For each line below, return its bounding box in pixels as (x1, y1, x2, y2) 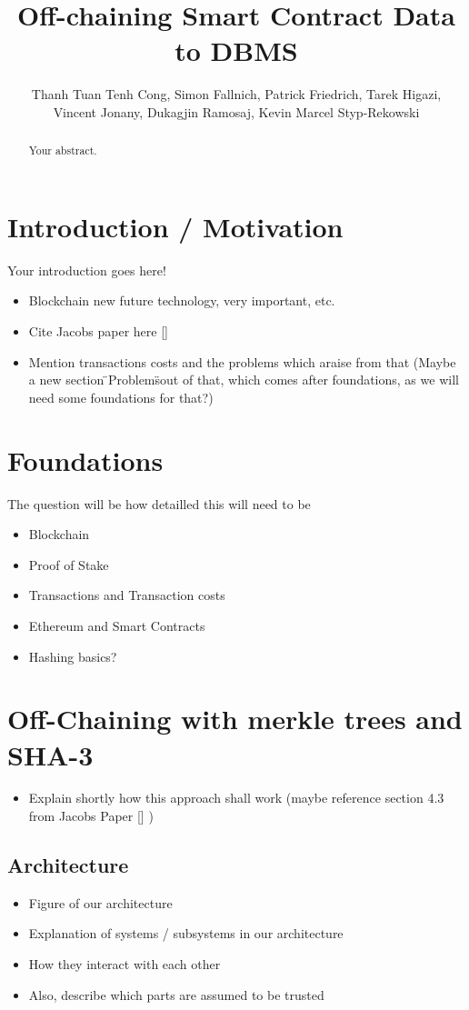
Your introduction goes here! (7, 260, 166, 279)
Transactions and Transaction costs (28, 585, 225, 605)
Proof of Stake (28, 555, 109, 574)
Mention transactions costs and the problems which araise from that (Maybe (28, 352, 456, 371)
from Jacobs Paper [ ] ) (28, 806, 154, 825)
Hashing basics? (28, 646, 117, 665)
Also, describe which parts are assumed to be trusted (28, 985, 324, 1004)
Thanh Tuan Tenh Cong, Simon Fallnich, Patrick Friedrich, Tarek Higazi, (31, 85, 442, 104)
